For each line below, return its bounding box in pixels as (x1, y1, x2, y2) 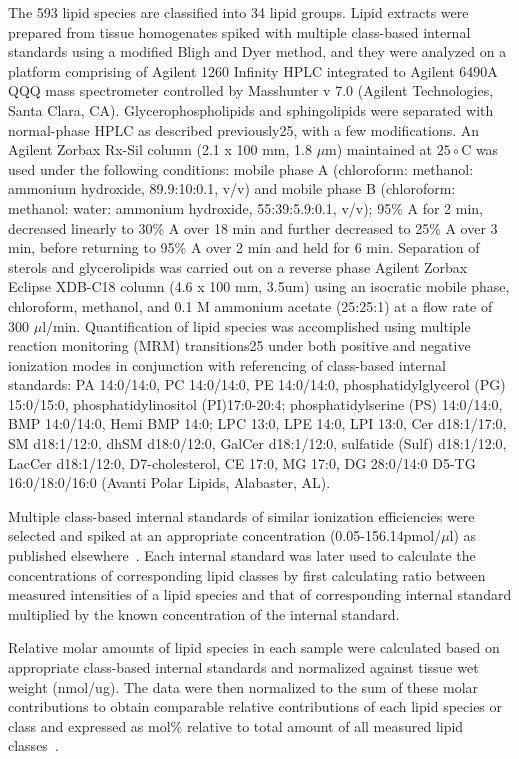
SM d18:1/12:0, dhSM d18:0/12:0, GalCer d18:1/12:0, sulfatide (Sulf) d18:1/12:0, (8, 433, 507, 454)
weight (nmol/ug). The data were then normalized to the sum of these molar (8, 676, 479, 697)
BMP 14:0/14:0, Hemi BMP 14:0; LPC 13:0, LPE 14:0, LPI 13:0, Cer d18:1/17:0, (8, 413, 507, 434)
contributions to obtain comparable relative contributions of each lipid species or (8, 696, 503, 717)
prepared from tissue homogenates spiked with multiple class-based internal (8, 21, 471, 42)
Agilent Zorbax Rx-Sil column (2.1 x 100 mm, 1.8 (8, 139, 312, 160)
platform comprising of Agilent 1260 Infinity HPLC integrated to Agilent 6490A (8, 60, 498, 81)
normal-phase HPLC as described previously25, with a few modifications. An (8, 119, 480, 140)
